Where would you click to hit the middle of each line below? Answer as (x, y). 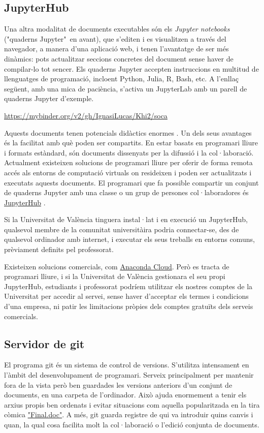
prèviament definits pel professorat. (59, 249)
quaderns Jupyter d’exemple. (49, 98)
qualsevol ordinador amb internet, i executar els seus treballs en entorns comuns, (129, 239)
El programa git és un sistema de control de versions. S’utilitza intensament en (127, 365)
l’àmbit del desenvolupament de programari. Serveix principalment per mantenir (129, 375)
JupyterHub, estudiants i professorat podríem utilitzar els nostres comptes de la (128, 286)
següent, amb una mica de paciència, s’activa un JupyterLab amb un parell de (126, 88)
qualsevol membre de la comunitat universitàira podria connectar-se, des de (122, 229)
